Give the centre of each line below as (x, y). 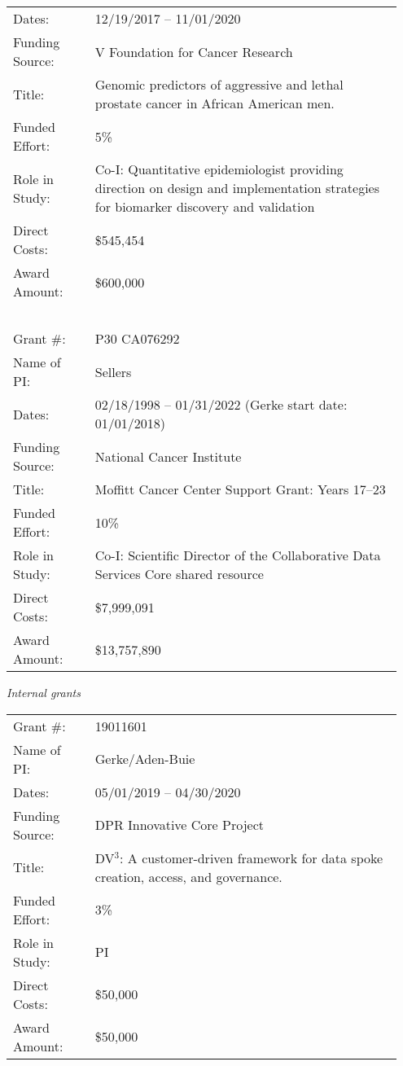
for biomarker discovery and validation (205, 206)
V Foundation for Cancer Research (194, 51)
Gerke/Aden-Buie (145, 759)
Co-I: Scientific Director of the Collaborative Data (238, 555)
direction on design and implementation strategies (237, 188)
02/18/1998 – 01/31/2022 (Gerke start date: (221, 404)
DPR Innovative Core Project (179, 825)
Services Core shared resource (179, 574)
